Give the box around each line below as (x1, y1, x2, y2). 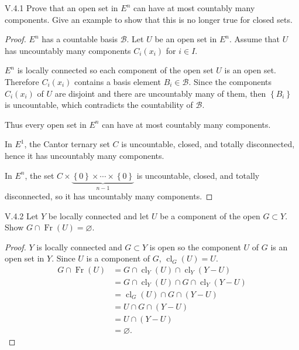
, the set (25, 169, 54, 181)
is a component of (86, 252, 150, 264)
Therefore (5, 75, 39, 87)
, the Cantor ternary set (24, 138, 110, 150)
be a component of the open (160, 209, 260, 222)
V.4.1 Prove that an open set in (5, 2, 118, 13)
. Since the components (188, 75, 272, 87)
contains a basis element (74, 75, 161, 87)
